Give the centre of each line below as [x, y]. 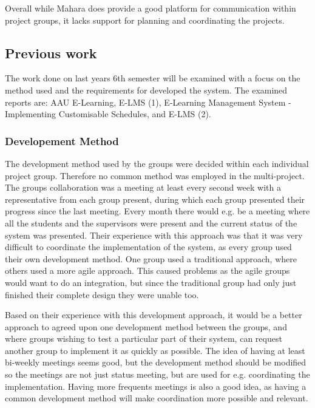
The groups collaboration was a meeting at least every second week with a [143, 187]
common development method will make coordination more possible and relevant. [157, 398]
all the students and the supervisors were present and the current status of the [151, 223]
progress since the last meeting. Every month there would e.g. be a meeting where [157, 211]
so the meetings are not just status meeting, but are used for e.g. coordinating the [157, 374]
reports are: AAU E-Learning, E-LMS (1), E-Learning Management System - [148, 102]
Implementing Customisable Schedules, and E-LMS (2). [108, 114]
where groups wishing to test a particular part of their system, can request [144, 338]
